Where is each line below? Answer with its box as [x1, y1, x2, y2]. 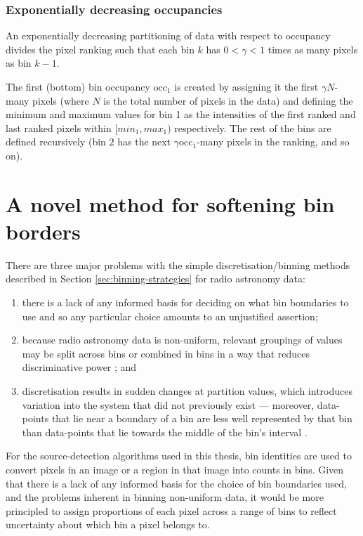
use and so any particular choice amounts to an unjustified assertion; [22, 308, 318, 323]
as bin [6, 55, 32, 70]
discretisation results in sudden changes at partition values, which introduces [22, 384, 352, 398]
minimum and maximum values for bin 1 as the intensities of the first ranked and [6, 107, 356, 122]
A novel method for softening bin [6, 189, 335, 218]
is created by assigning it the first [174, 79, 319, 93]
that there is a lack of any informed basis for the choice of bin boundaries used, [6, 476, 347, 490]
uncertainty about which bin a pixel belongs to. [6, 517, 210, 532]
